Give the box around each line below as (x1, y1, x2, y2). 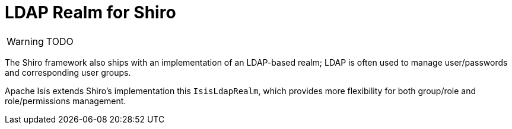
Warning (7, 35, 44, 47)
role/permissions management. (5, 95, 126, 106)
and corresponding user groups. (5, 67, 131, 78)
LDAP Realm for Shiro (5, 2, 176, 22)
